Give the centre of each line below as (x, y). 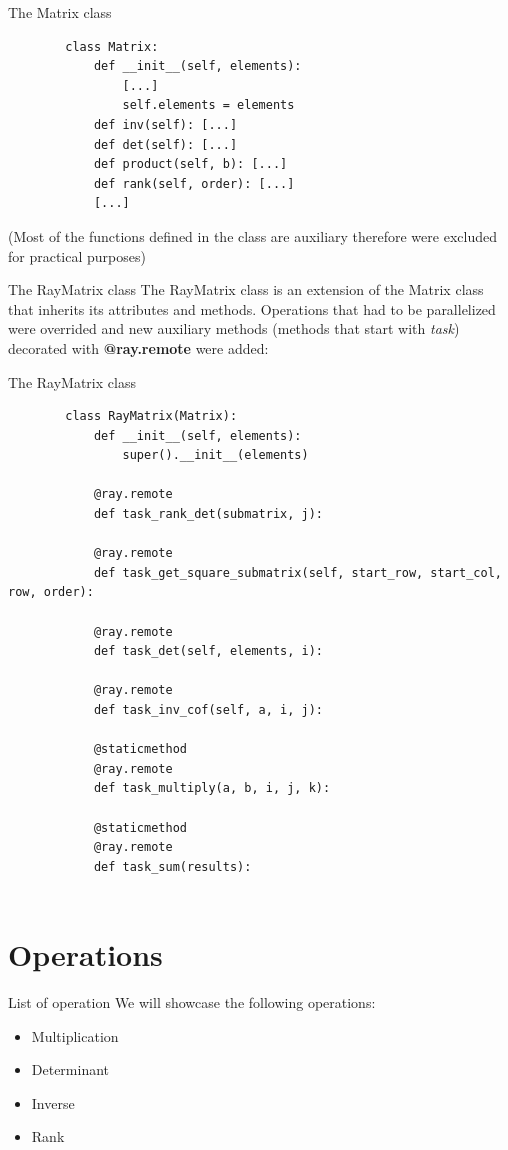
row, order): (51, 592)
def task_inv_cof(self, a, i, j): (208, 710)
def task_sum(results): (172, 866)
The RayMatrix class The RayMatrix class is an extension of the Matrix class (246, 289)
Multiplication (75, 1035)
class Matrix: (112, 46)
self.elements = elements (208, 105)
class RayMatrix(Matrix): (151, 416)
